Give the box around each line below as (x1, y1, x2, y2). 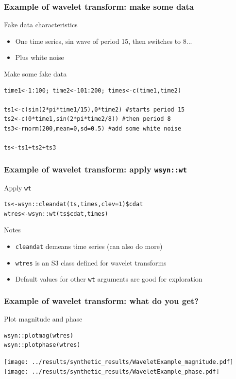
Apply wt (4, 182, 32, 192)
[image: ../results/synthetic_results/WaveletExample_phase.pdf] (4, 368, 219, 375)
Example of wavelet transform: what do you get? (4, 294, 199, 306)
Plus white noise (15, 52, 64, 62)
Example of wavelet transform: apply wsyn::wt (4, 163, 187, 175)
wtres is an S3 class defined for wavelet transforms (15, 257, 167, 267)
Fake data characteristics (4, 19, 78, 30)
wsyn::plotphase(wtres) (4, 341, 81, 349)
